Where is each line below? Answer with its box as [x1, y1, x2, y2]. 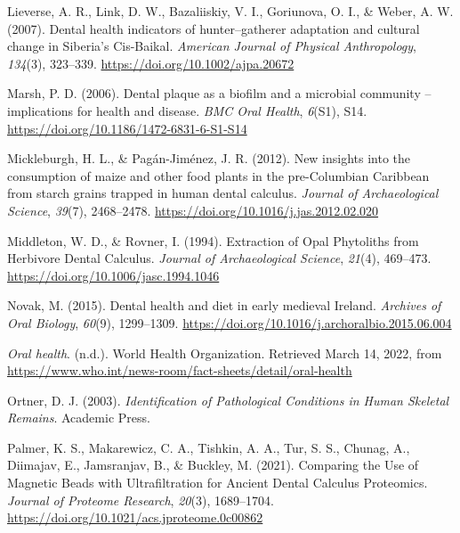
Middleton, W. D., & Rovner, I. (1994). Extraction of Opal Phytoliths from [7, 231, 419, 250]
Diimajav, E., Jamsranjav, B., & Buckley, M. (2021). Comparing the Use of [7, 455, 419, 474]
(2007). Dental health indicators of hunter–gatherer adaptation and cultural [7, 19, 420, 37]
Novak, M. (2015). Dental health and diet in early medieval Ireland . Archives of [7, 296, 441, 315]
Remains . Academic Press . [7, 408, 150, 427]
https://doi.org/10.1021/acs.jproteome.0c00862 [7, 508, 263, 527]
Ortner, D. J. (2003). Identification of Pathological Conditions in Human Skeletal [7, 390, 449, 409]
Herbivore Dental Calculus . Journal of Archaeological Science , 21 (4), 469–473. [7, 249, 432, 267]
